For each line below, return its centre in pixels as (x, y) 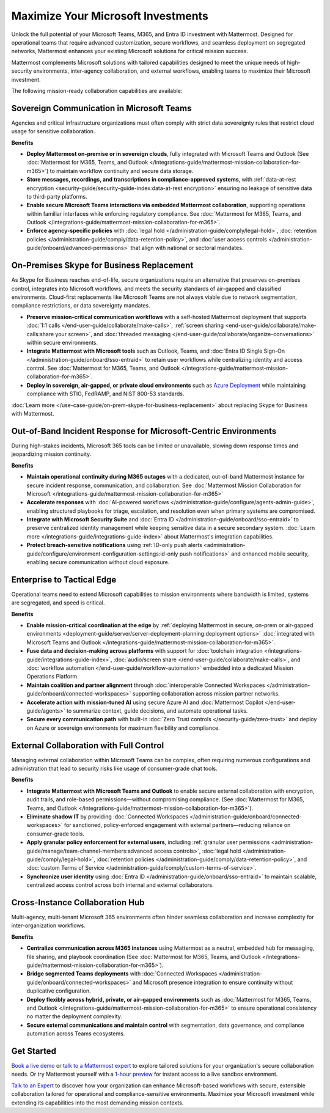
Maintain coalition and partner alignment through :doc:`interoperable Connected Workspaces (146, 685)
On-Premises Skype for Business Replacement (102, 266)
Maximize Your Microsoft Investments (110, 16)
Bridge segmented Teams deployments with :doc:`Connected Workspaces (122, 974)
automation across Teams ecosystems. (76, 1034)
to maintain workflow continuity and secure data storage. (122, 171)
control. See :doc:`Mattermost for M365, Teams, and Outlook (103, 368)
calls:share (40, 334)
